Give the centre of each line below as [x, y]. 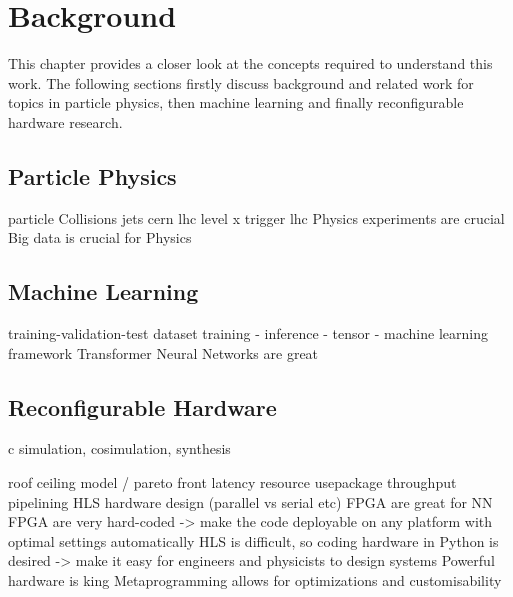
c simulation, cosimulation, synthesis [119, 448]
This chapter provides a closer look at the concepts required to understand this [250, 63]
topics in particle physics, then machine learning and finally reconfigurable [236, 102]
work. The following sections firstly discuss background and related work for [241, 82]
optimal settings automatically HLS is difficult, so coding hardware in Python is [253, 540]
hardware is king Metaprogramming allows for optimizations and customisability [255, 580]
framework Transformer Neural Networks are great [163, 352]
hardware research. [65, 121]
